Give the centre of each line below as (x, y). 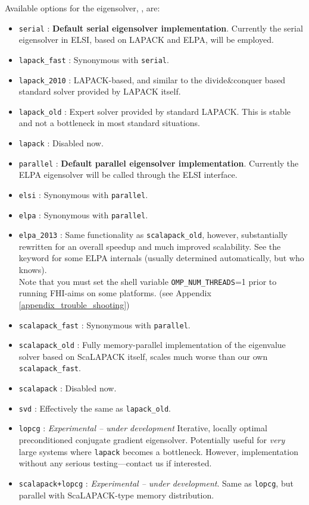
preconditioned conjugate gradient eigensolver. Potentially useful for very (152, 440)
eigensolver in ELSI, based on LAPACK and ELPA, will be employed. (146, 40)
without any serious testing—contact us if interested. (115, 463)
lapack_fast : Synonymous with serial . (94, 59)
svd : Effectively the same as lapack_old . (95, 408)
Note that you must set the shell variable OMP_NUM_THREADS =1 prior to (148, 281)
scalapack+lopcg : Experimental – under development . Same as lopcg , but (156, 483)
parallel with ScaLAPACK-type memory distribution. (116, 495)
